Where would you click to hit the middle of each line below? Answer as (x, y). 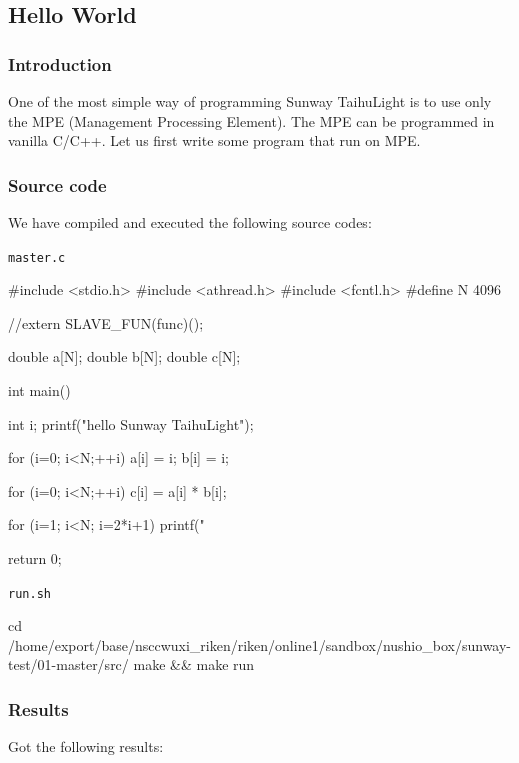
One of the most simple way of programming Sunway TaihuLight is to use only (250, 101)
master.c (37, 257)
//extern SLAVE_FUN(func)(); (106, 322)
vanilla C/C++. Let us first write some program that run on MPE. (214, 140)
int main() (39, 390)
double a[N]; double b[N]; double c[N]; (124, 356)
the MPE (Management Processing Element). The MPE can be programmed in (251, 120)
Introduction (60, 63)
